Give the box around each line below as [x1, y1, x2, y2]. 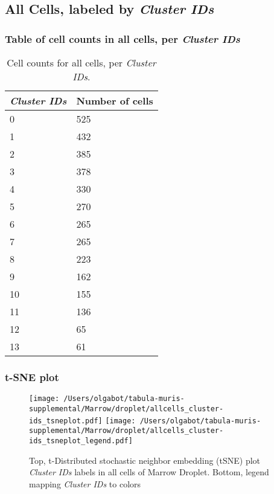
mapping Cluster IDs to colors [29, 477, 141, 490]
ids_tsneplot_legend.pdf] [29, 436, 133, 445]
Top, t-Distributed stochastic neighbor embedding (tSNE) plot [29, 454, 261, 466]
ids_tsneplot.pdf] [29, 416, 103, 425]
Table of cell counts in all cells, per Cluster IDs [5, 31, 240, 46]
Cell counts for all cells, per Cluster [7, 56, 156, 69]
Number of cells [76, 94, 153, 107]
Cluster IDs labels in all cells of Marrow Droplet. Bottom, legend [29, 466, 269, 478]
